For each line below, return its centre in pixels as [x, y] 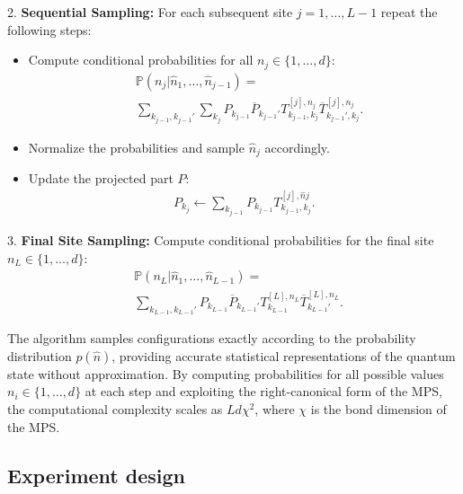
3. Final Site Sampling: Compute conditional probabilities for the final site [221, 240]
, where [275, 409]
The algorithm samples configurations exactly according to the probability [212, 338]
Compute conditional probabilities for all [141, 60]
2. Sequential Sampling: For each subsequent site [150, 12]
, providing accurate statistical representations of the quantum [284, 355]
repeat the [409, 12]
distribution [40, 355]
